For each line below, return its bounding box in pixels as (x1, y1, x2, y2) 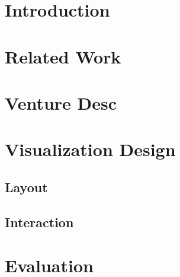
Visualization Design (5, 137, 176, 161)
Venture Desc (5, 90, 117, 114)
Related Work (5, 44, 121, 68)
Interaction (5, 212, 74, 231)
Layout (5, 177, 48, 196)
